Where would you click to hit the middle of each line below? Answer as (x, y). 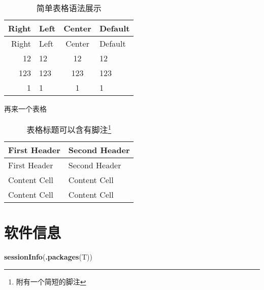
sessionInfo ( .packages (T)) (48, 257)
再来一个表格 (25, 108)
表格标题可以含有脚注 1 (69, 129)
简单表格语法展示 (69, 8)
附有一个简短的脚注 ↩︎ (51, 281)
